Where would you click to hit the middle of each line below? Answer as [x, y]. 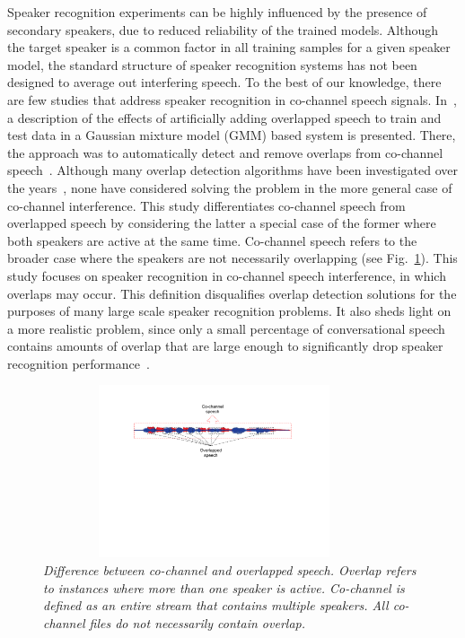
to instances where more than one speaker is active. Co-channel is [224, 587]
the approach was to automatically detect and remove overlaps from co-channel [225, 152]
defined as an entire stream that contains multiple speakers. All [216, 605]
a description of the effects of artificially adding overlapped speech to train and [224, 117]
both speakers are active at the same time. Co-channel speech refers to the [212, 240]
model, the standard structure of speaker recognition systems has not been [212, 64]
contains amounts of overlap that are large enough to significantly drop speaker [225, 346]
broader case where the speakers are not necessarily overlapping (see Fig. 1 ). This [232, 258]
